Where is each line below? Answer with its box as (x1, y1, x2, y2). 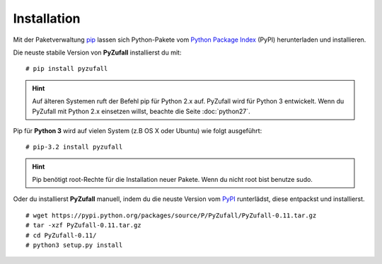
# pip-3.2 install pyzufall (25, 143, 123, 151)
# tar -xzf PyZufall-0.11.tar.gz (25, 222, 141, 229)
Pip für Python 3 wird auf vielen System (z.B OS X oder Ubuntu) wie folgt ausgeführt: (13, 126, 262, 134)
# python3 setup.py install (25, 241, 123, 249)
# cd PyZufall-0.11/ (25, 231, 97, 239)
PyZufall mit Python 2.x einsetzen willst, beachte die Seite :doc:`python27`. (32, 107, 250, 115)
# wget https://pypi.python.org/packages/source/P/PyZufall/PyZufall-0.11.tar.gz (25, 211, 317, 219)
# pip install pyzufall (25, 64, 108, 73)
